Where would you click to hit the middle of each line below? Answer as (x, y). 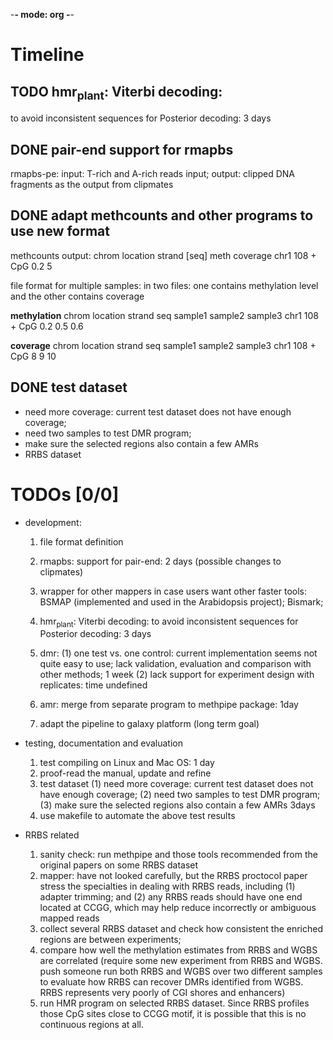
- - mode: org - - (42, 14)
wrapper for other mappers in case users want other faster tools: (173, 591)
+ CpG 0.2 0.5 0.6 (47, 326)
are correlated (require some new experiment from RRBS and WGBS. (181, 961)
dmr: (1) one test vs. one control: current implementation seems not (178, 653)
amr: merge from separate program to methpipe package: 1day (169, 705)
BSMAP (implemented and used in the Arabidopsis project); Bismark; (181, 601)
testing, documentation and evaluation (103, 743)
